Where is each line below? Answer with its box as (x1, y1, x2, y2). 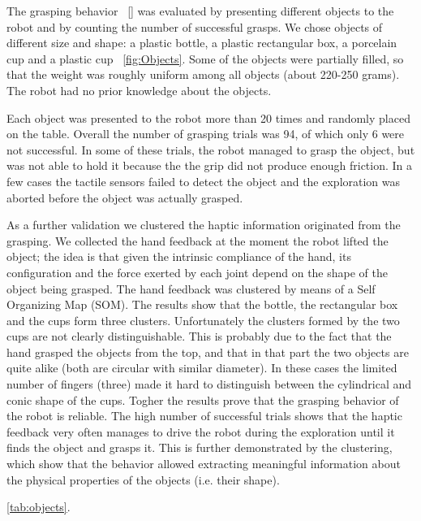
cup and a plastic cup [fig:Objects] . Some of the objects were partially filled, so (6, 50, 404, 67)
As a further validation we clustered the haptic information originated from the (6, 216, 401, 233)
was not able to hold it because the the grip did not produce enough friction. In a (6, 157, 413, 174)
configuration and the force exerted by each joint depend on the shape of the (6, 263, 388, 280)
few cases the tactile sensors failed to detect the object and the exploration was (6, 172, 401, 189)
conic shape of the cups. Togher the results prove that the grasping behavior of (6, 391, 399, 408)
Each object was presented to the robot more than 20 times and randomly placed (6, 109, 410, 126)
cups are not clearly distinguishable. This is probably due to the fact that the (6, 328, 392, 345)
